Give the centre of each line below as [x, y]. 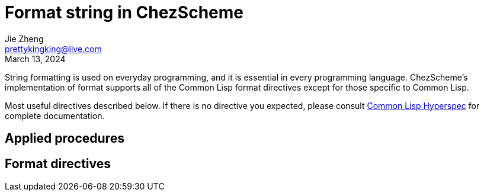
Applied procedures [65, 139]
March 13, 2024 [35, 59]
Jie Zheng [24, 38]
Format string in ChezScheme [124, 12]
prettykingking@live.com [53, 49]
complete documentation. [55, 115]
